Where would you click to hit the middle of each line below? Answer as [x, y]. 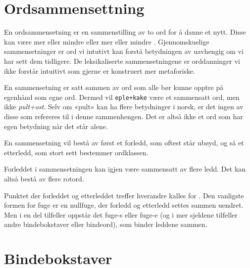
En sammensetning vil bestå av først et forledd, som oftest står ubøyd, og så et [124, 143]
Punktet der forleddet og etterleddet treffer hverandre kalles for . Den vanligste [124, 195]
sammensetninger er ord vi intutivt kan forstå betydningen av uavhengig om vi [124, 51]
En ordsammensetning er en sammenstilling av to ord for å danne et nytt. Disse [125, 32]
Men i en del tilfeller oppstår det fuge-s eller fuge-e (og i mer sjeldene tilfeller [121, 214]
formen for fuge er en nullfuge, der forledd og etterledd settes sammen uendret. [124, 205]
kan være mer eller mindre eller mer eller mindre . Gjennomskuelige [107, 41]
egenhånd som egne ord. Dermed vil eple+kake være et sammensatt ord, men [122, 97]
